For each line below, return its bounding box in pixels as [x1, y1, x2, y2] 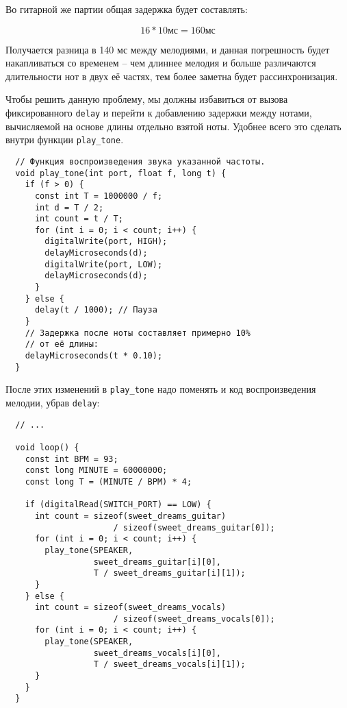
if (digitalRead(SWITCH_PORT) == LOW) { [25, 500, 211, 510]
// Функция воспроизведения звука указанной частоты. [15, 156, 266, 167]
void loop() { [15, 442, 79, 452]
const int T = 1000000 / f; [34, 191, 163, 201]
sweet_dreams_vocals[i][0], [93, 648, 221, 658]
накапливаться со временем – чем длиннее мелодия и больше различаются [5, 56, 316, 70]
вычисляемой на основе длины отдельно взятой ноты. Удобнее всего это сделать [5, 119, 342, 133]
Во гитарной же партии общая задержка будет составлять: [5, 2, 248, 16]
